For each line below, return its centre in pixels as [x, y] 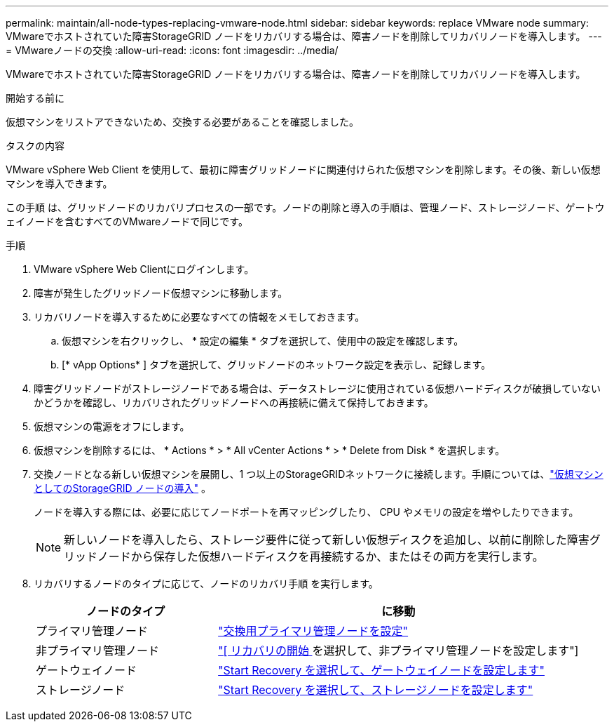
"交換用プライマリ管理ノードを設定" [313, 631]
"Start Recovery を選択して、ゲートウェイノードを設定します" [381, 670]
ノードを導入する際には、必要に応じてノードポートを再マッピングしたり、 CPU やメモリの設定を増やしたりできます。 [306, 512]
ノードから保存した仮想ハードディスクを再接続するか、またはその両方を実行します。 [320, 556]
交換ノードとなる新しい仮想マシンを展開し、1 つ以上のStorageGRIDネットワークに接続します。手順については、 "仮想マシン [319, 474]
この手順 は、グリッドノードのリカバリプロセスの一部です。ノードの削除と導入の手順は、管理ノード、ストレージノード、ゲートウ [305, 207]
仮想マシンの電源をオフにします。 [112, 426]
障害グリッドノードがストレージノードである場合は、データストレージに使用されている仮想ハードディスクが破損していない [317, 388]
